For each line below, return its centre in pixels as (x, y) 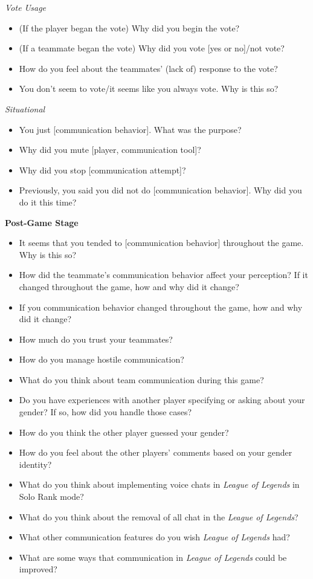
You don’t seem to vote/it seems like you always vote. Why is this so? (149, 89)
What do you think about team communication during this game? (141, 379)
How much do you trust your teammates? (96, 339)
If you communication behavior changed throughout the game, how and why (161, 307)
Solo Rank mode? (51, 497)
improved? (38, 569)
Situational (25, 108)
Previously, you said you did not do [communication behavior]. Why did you (160, 190)
